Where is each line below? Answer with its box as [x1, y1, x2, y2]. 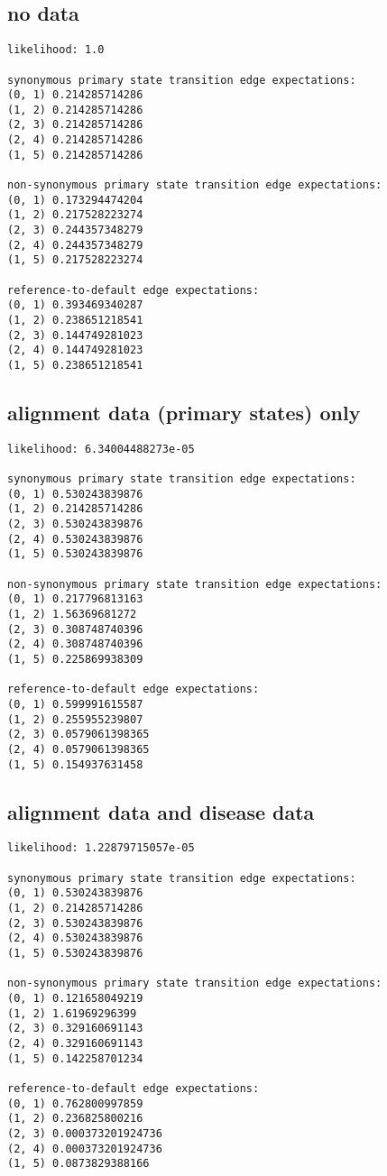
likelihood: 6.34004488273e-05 [7, 442, 195, 455]
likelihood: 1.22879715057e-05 [7, 841, 195, 855]
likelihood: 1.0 [7, 43, 105, 57]
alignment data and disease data [7, 797, 315, 825]
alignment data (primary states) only [7, 399, 361, 427]
